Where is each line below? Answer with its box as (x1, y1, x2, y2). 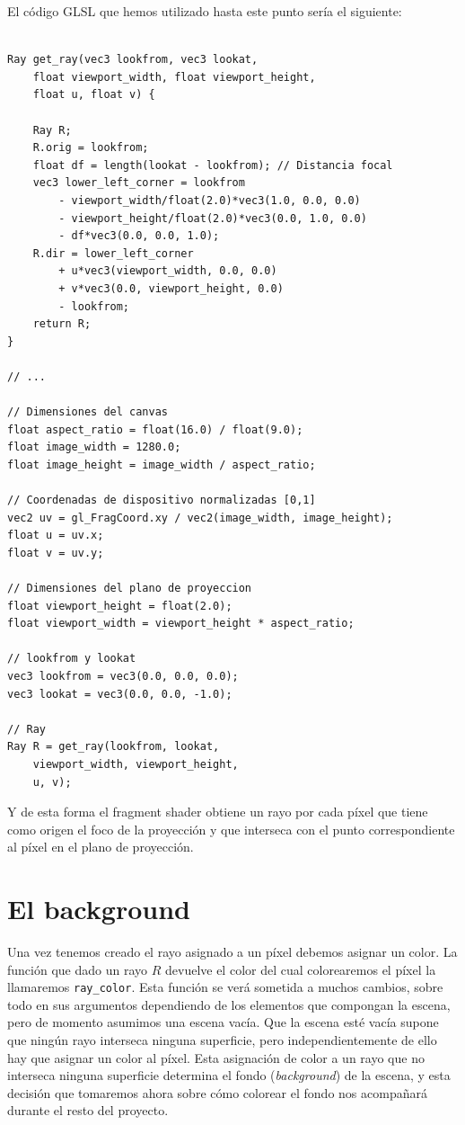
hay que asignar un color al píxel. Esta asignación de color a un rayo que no (7, 1048, 425, 1067)
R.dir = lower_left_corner (32, 246, 194, 260)
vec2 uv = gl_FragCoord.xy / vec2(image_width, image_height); (7, 511, 393, 524)
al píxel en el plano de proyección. (7, 837, 194, 856)
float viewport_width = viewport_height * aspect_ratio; (7, 617, 355, 630)
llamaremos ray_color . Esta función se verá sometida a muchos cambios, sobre (7, 978, 443, 996)
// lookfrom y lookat (7, 652, 136, 665)
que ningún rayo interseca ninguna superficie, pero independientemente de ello (7, 1031, 437, 1049)
